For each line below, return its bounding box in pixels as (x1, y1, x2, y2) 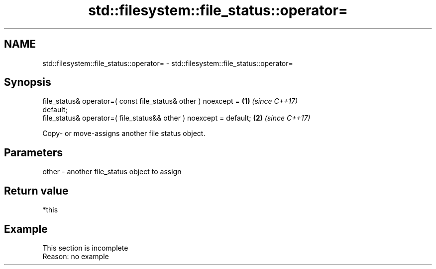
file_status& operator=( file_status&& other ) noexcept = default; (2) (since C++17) (42, 114, 311, 123)
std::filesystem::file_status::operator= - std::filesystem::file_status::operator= (42, 59, 293, 67)
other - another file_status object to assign (42, 167, 182, 176)
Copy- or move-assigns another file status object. (42, 129, 206, 138)
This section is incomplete (42, 243, 128, 252)
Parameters (4, 146, 63, 159)
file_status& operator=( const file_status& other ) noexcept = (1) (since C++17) (42, 97, 298, 106)
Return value (4, 184, 69, 197)
